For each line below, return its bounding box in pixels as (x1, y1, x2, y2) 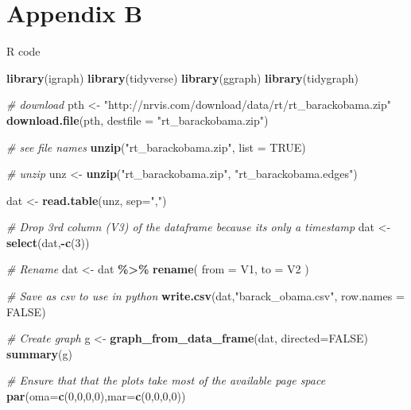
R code (6, 43, 41, 60)
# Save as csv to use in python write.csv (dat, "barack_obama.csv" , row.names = (6, 288, 405, 304)
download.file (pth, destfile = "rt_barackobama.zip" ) (6, 111, 269, 128)
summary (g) (6, 345, 72, 362)
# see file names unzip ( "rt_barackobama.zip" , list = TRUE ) (6, 138, 306, 155)
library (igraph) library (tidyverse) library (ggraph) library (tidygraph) (6, 69, 359, 86)
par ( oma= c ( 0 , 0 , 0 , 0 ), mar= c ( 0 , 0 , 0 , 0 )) (6, 388, 186, 404)
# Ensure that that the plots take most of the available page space (6, 372, 326, 389)
